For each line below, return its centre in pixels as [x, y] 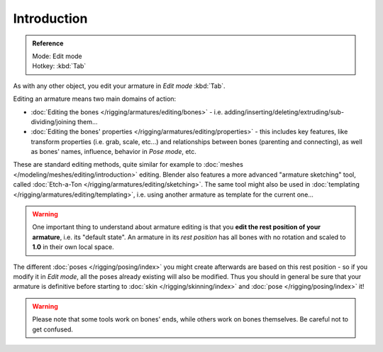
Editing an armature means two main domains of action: [95, 99]
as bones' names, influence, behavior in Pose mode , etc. [113, 152]
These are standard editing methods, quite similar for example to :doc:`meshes [128, 165]
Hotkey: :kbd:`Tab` [59, 66]
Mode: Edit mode [57, 56]
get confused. [53, 329]
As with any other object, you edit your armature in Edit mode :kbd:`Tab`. [120, 86]
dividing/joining [53, 121]
